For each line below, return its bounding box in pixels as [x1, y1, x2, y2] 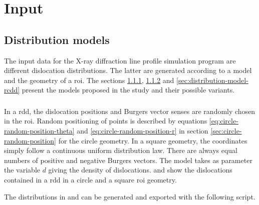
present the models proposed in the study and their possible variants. [22, 84, 235, 95]
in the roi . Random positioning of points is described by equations [4, 115, 207, 126]
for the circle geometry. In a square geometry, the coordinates [58, 135, 247, 145]
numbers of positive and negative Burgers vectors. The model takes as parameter [4, 154, 252, 165]
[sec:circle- [210, 125, 242, 136]
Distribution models [4, 31, 110, 47]
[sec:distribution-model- [176, 74, 248, 85]
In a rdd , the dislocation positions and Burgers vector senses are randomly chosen [4, 105, 255, 116]
